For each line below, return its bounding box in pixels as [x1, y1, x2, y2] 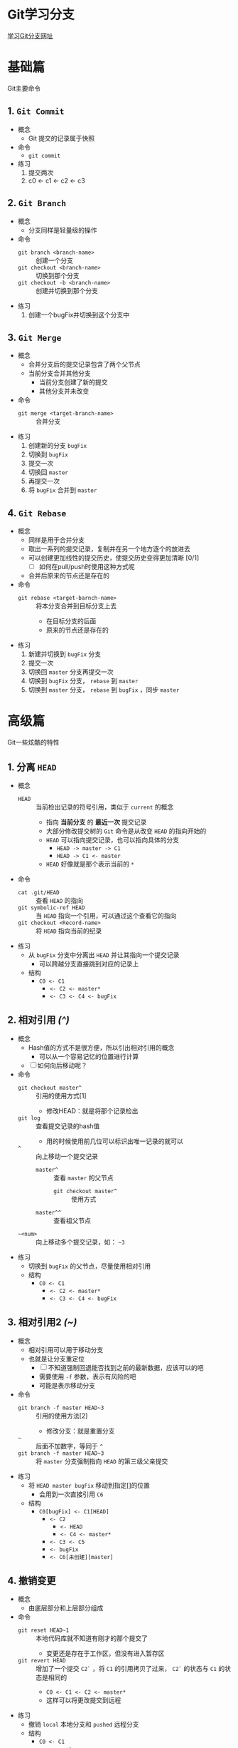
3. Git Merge [7, 331, 62, 343]
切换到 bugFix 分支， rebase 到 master [28, 677, 139, 685]
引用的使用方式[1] [35, 1091, 87, 1100]
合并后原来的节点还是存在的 [28, 571, 110, 580]
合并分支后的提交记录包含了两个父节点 [28, 360, 141, 369]
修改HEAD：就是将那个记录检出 [45, 1106, 139, 1115]
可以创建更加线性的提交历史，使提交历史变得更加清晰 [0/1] [28, 553, 200, 562]
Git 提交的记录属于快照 [28, 133, 94, 143]
